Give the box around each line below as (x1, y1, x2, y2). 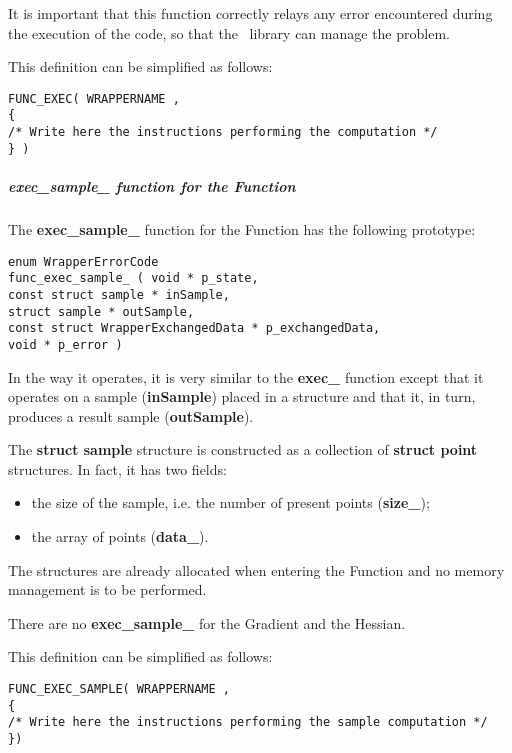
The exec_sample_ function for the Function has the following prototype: (8, 218, 476, 239)
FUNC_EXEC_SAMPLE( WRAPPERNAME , (8, 682, 230, 697)
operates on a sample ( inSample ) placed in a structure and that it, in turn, (8, 386, 476, 407)
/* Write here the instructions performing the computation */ (8, 125, 438, 140)
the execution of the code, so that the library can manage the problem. (8, 22, 450, 43)
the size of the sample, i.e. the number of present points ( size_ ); (31, 492, 430, 513)
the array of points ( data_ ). (31, 526, 209, 547)
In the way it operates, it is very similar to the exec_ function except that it (8, 366, 484, 387)
